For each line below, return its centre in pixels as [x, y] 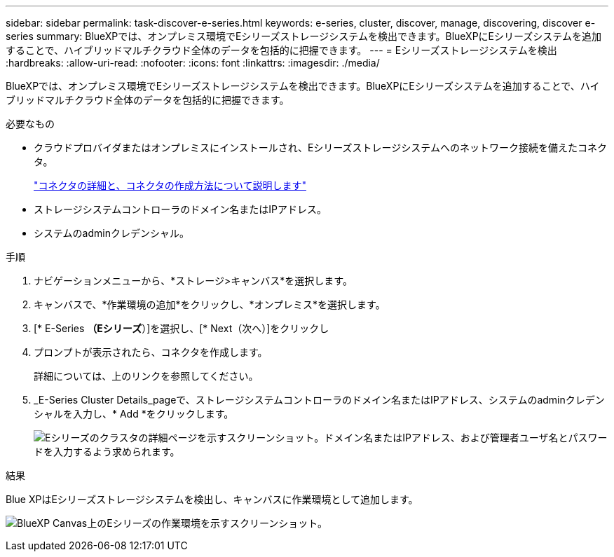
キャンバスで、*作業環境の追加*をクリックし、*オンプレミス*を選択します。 [210, 304]
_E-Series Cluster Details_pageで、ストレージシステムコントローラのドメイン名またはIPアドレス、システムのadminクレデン [319, 400]
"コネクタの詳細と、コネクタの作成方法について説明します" [170, 185]
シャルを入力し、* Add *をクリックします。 [134, 414]
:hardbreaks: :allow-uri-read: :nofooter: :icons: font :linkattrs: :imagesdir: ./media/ [193, 63]
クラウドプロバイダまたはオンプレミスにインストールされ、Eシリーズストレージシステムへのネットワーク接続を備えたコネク [320, 147]
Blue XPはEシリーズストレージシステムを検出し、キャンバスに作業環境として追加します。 [212, 499]
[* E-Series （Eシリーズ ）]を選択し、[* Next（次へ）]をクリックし [182, 328]
